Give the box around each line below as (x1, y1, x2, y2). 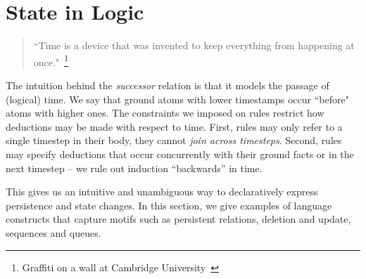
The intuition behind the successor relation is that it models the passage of (6, 77, 329, 92)
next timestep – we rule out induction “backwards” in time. (6, 160, 263, 175)
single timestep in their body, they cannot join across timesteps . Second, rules (6, 133, 342, 148)
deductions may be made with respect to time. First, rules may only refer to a (6, 119, 343, 134)
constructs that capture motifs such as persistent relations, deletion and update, (6, 212, 351, 226)
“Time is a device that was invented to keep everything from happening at (33, 38, 355, 53)
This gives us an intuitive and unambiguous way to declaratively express (6, 184, 318, 199)
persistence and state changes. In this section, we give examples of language (6, 197, 332, 212)
